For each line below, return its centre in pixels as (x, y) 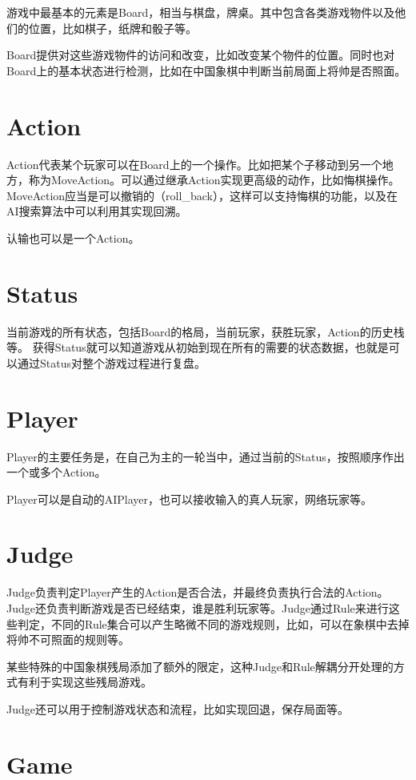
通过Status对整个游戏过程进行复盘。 (111, 362)
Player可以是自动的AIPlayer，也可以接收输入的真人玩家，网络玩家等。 (190, 499)
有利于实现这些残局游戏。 (84, 682)
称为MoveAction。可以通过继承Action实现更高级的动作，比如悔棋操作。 (214, 180)
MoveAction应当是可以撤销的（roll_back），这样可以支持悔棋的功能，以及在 (202, 195)
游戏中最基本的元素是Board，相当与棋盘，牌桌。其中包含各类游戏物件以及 (201, 12)
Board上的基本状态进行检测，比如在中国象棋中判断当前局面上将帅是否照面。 (206, 70)
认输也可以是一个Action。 (73, 237)
